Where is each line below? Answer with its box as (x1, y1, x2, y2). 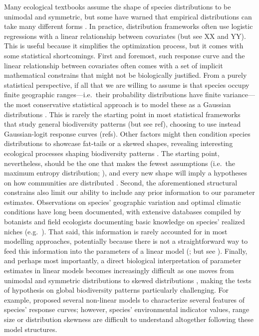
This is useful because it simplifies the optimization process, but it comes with (4, 40, 244, 51)
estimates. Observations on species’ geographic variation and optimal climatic (4, 196, 241, 207)
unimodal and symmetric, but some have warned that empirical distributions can (4, 11, 252, 21)
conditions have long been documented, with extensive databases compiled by (4, 206, 242, 217)
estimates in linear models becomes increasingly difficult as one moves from (4, 265, 234, 276)
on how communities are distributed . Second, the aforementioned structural (4, 177, 238, 187)
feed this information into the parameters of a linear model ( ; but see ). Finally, (4, 245, 248, 256)
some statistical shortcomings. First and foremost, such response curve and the (4, 50, 245, 60)
